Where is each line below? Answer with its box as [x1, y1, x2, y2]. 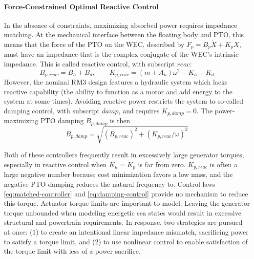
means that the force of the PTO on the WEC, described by [4, 39, 185, 49]
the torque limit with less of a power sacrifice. [4, 246, 141, 256]
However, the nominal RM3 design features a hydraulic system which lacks [4, 77, 228, 87]
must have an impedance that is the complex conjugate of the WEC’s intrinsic [4, 49, 239, 59]
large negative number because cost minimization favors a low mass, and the [4, 169, 233, 179]
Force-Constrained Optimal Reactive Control [4, 1, 159, 11]
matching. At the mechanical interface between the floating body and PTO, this [4, 29, 244, 40]
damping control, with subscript [4, 105, 100, 115]
